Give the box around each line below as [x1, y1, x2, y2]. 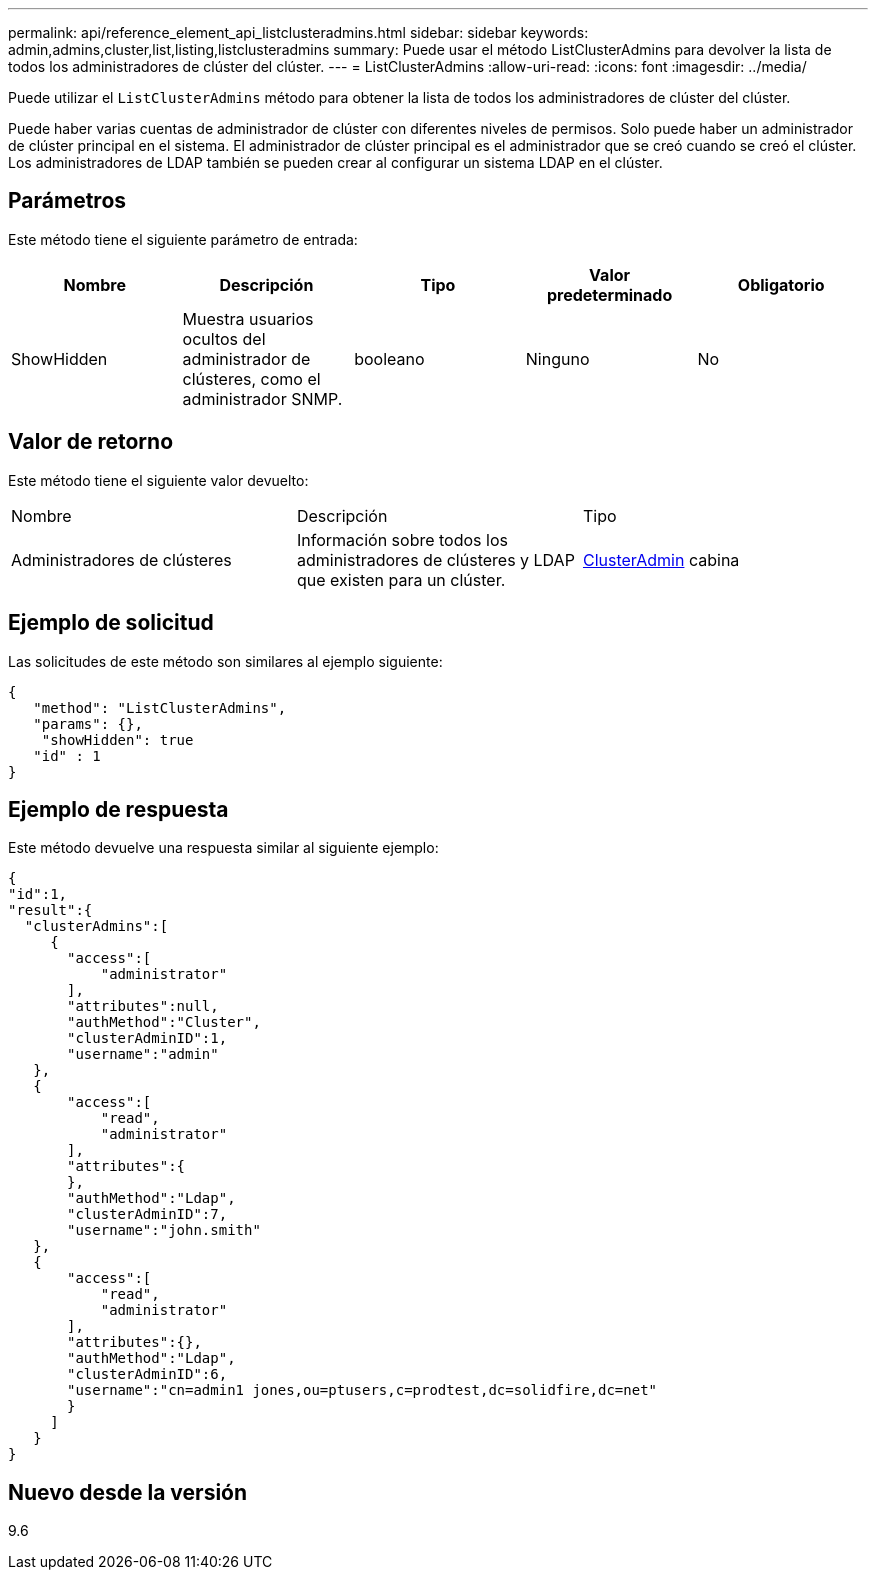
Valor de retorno [8, 429, 174, 455]
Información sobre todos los [296, 529, 508, 550]
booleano [354, 348, 425, 369]
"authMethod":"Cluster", [67, 1014, 261, 1031]
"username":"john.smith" [67, 1222, 261, 1239]
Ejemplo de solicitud [8, 610, 214, 636]
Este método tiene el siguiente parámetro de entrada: [8, 230, 358, 248]
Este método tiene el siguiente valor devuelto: [8, 471, 309, 489]
